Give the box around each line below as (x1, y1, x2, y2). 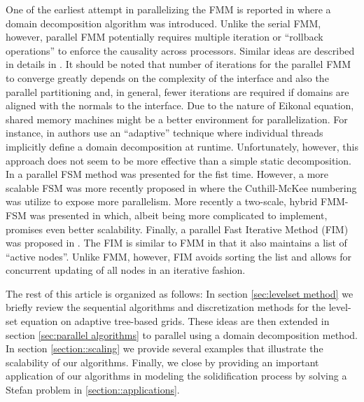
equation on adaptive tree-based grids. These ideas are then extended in (20, 314, 330, 328)
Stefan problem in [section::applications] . (6, 382, 180, 397)
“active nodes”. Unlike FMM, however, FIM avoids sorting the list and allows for (6, 249, 351, 263)
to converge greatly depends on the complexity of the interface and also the (6, 70, 329, 85)
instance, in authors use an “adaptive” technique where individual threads (6, 125, 323, 140)
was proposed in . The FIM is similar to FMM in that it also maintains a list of (6, 235, 347, 250)
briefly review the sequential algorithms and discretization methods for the (6, 300, 326, 314)
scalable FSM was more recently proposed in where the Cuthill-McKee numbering (6, 180, 357, 195)
